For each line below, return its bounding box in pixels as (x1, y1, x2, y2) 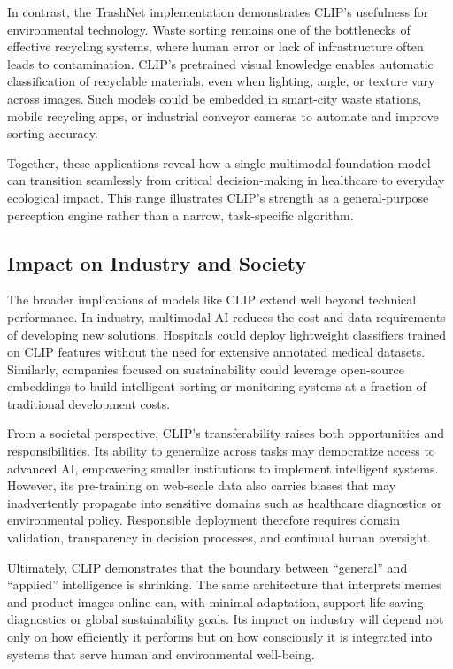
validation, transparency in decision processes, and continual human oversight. (7, 528, 431, 547)
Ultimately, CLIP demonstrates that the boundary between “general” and (7, 557, 408, 576)
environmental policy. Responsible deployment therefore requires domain (7, 511, 400, 529)
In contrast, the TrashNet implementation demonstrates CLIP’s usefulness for (7, 3, 429, 20)
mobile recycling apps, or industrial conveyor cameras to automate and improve (7, 106, 439, 125)
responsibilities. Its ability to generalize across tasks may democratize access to (7, 442, 435, 460)
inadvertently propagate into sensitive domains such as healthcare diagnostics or (7, 493, 442, 511)
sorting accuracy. (7, 124, 98, 142)
